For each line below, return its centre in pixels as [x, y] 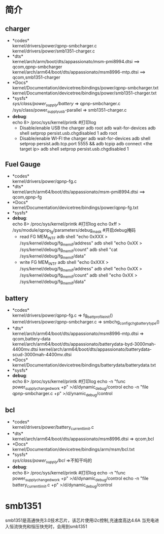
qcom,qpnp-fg [27, 197]
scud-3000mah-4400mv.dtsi [42, 354]
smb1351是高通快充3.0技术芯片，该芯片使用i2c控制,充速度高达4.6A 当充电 [80, 520]
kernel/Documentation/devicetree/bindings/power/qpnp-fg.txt [75, 207]
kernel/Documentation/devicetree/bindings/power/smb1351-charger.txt [84, 93]
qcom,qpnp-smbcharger [37, 67]
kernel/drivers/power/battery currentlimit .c [53, 428]
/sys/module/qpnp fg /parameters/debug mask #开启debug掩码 [74, 231]
